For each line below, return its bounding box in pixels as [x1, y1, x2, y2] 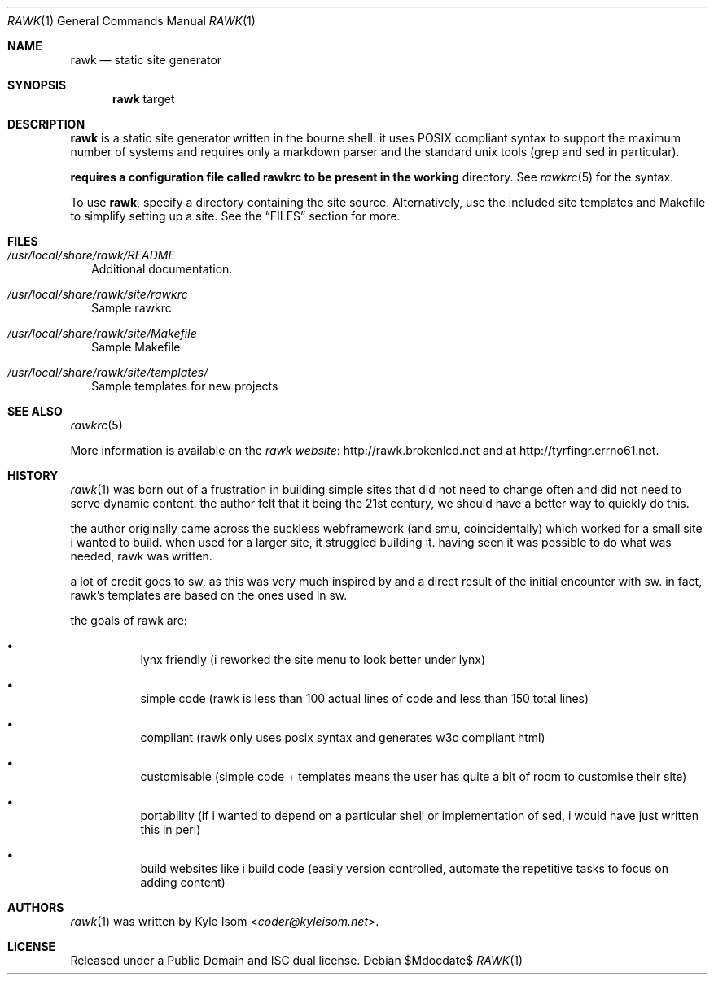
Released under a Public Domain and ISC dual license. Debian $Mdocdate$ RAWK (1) [70, 953, 523, 967]
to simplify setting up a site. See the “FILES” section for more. [70, 209, 401, 223]
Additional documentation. [91, 262, 233, 276]
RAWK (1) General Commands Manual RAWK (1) [7, 14, 256, 28]
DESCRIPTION [7, 117, 85, 131]
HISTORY [7, 469, 59, 482]
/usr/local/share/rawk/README [7, 248, 175, 262]
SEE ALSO [7, 404, 63, 418]
